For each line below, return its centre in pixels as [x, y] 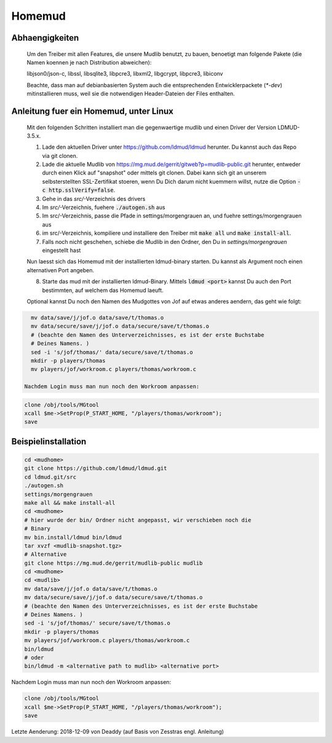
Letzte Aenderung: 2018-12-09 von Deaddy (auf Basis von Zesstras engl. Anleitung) [118, 732]
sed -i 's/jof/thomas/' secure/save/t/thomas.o [97, 623]
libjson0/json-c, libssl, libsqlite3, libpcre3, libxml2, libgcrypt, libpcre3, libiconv [125, 74]
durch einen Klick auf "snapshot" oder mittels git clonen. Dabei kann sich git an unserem [154, 173]
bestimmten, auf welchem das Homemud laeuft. [103, 290]
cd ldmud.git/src [50, 477]
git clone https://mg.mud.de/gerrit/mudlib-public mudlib [113, 563]
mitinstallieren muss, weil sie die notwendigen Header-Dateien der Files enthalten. [131, 94]
